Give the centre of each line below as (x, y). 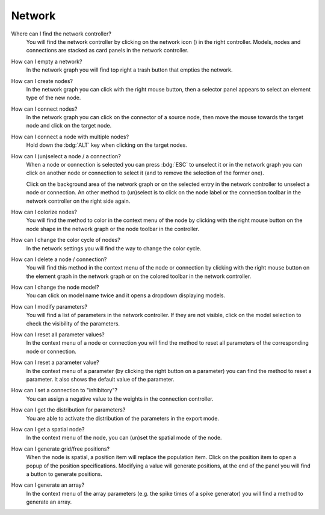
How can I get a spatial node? (48, 429)
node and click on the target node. (69, 126)
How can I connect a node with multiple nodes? (70, 137)
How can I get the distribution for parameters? (68, 410)
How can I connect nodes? (44, 109)
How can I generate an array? (48, 485)
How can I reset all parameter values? (58, 335)
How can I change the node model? (55, 287)
